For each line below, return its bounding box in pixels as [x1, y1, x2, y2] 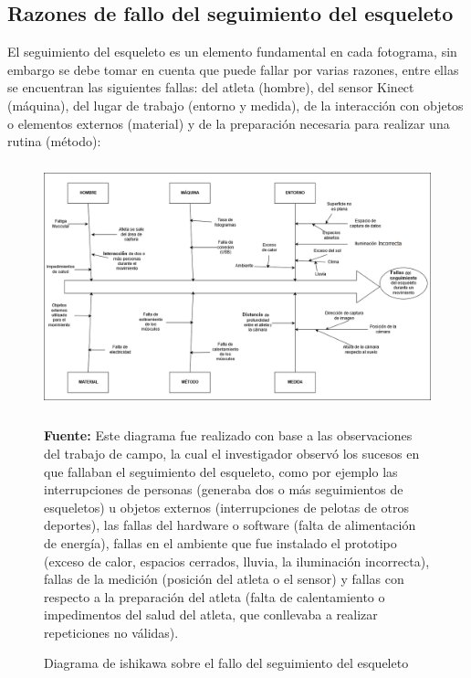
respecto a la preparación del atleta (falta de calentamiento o [44, 587, 385, 606]
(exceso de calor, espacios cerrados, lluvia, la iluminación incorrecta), [44, 551, 430, 570]
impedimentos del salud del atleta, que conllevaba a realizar [44, 605, 378, 624]
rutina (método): [7, 132, 101, 151]
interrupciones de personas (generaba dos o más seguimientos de [44, 480, 403, 499]
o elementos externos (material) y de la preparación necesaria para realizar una [7, 113, 450, 132]
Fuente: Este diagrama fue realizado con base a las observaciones [44, 426, 413, 445]
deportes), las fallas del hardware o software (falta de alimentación [44, 515, 416, 535]
